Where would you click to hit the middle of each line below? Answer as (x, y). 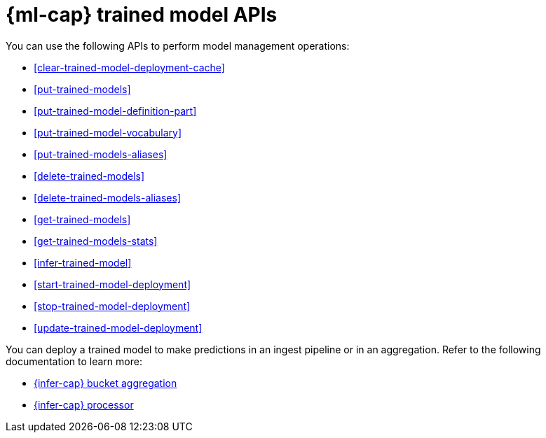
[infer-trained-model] (83, 262)
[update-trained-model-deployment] (118, 327)
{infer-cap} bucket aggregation (105, 383)
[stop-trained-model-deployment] (112, 306)
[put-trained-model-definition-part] (115, 111)
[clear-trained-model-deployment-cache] (129, 67)
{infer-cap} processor (84, 404)
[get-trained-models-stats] (96, 241)
